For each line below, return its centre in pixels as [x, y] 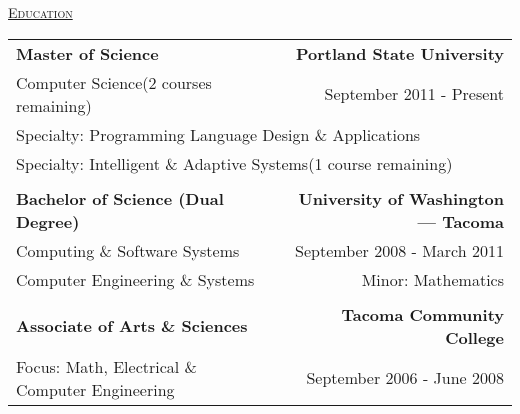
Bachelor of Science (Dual [120, 198]
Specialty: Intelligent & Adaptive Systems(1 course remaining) [234, 163]
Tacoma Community [422, 314]
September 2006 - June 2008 [405, 378]
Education [40, 12]
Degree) [48, 221]
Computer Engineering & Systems [135, 279]
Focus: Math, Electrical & [107, 366]
